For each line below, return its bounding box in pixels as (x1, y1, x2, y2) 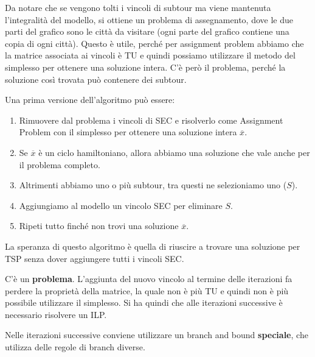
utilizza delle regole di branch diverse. (5, 341, 145, 353)
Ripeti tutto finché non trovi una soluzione (19, 219, 179, 232)
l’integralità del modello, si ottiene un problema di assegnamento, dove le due (5, 13, 293, 26)
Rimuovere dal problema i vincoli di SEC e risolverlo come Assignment (19, 113, 283, 126)
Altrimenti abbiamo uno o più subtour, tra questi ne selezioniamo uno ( (19, 178, 287, 191)
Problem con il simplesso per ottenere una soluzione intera (19, 125, 237, 138)
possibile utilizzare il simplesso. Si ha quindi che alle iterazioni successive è (5, 296, 283, 309)
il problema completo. (19, 158, 100, 171)
